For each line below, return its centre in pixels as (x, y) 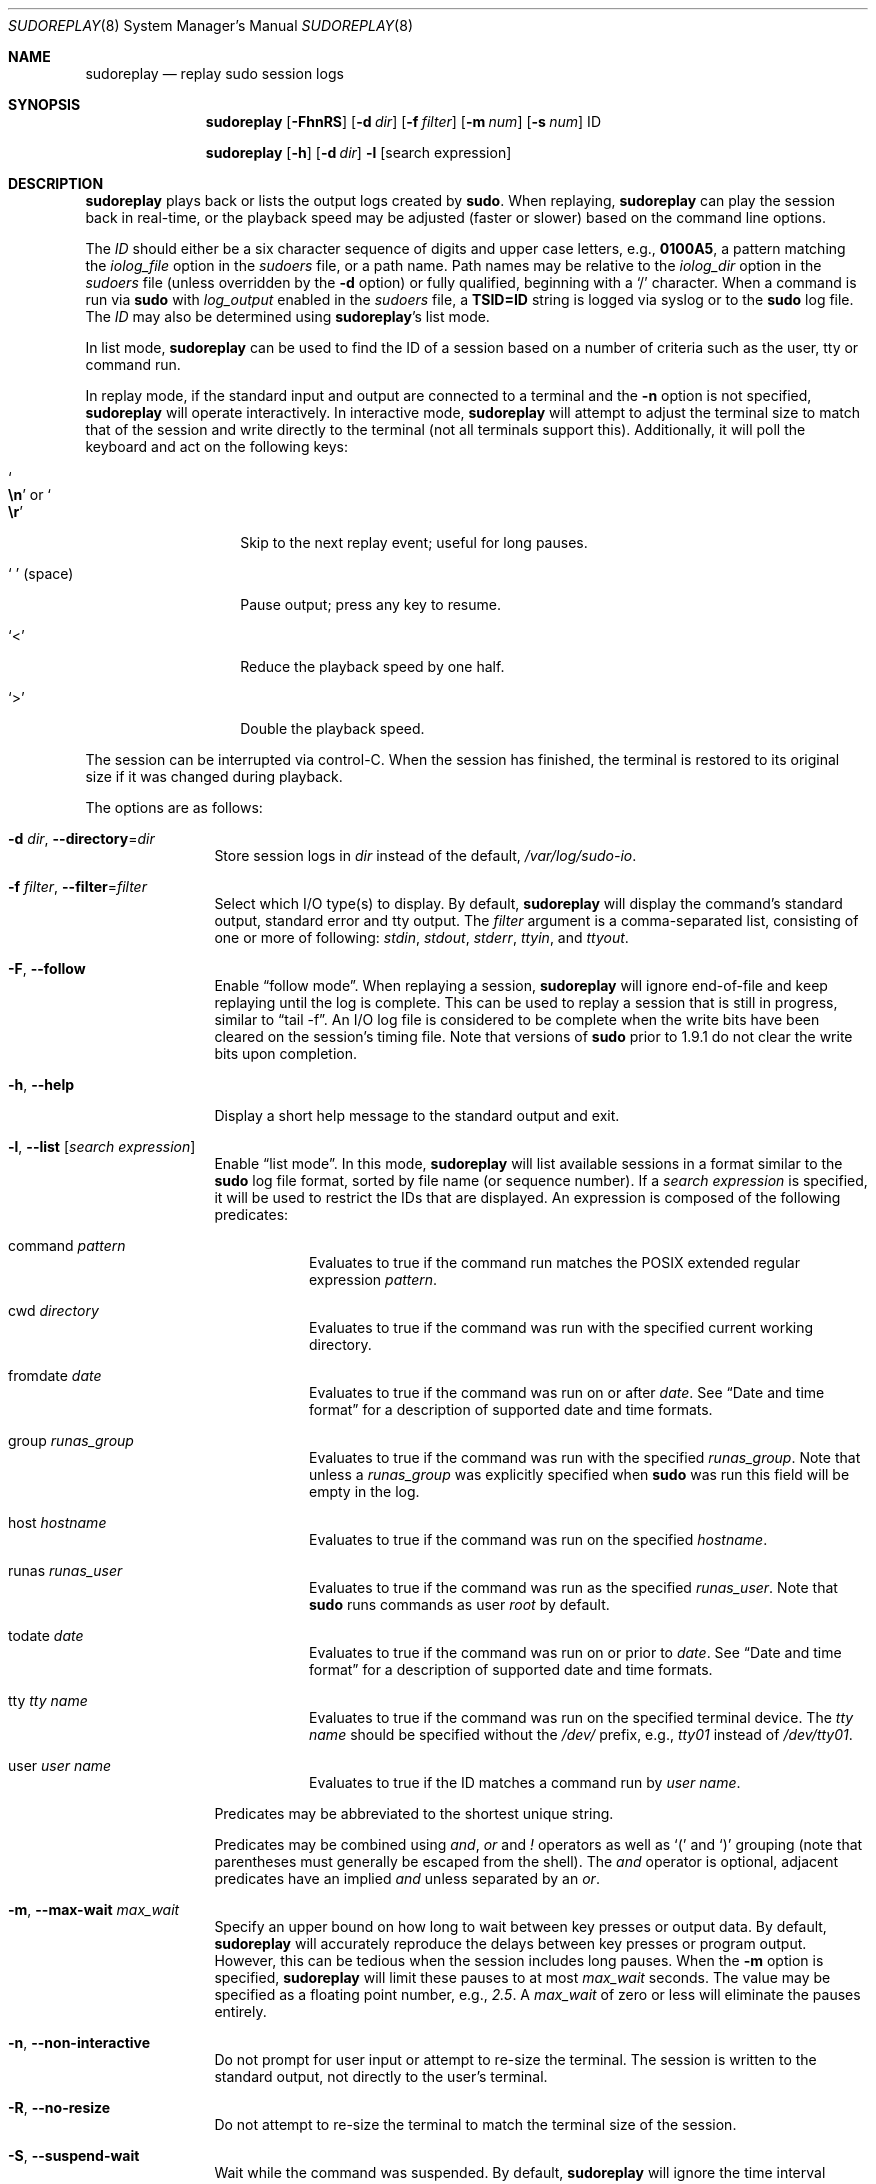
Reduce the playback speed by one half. (372, 666)
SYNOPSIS (44, 104)
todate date (46, 1635)
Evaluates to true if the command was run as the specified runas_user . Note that (573, 1587)
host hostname (57, 1522)
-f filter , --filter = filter (77, 886)
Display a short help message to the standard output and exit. (417, 1115)
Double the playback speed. (332, 728)
